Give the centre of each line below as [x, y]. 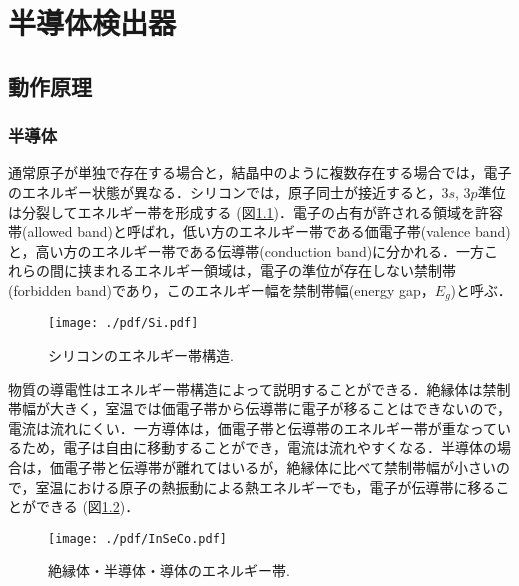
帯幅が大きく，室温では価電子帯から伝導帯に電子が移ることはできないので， [260, 408]
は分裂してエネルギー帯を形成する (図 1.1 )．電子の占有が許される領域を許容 [256, 211]
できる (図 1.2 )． [87, 506]
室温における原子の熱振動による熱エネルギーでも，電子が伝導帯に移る [265, 486]
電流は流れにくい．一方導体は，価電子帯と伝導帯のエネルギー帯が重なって [253, 427]
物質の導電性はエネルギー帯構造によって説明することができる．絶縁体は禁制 [259, 388]
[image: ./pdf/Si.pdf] [123, 323]
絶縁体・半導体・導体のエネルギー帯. [169, 570]
